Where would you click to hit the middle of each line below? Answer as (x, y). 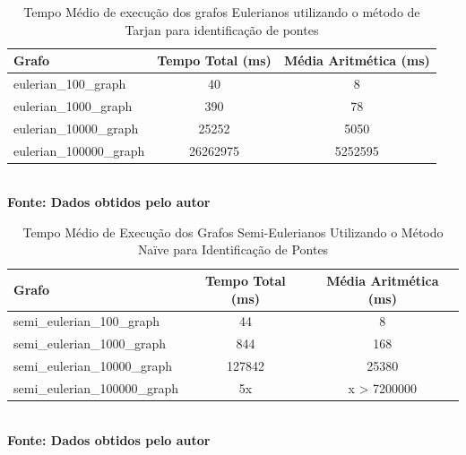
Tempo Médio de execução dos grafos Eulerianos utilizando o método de (222, 12)
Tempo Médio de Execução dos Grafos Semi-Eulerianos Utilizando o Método (233, 232)
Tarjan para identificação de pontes (222, 29)
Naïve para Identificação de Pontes (233, 249)
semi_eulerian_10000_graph (93, 366)
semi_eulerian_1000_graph (90, 343)
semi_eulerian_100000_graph (96, 388)
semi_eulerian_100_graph (87, 321)
